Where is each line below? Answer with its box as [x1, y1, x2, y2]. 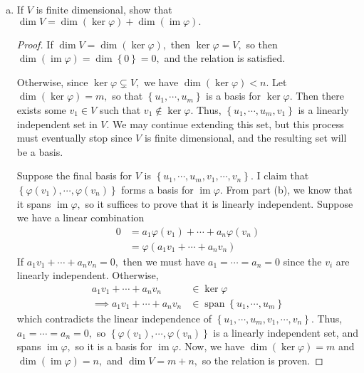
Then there [296, 88, 344, 103]
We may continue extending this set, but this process [113, 116, 344, 131]
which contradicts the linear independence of [16, 311, 212, 326]
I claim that [256, 168, 309, 183]
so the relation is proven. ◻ [202, 352, 323, 367]
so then [246, 36, 278, 51]
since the [283, 253, 322, 268]
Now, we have [184, 339, 245, 354]
